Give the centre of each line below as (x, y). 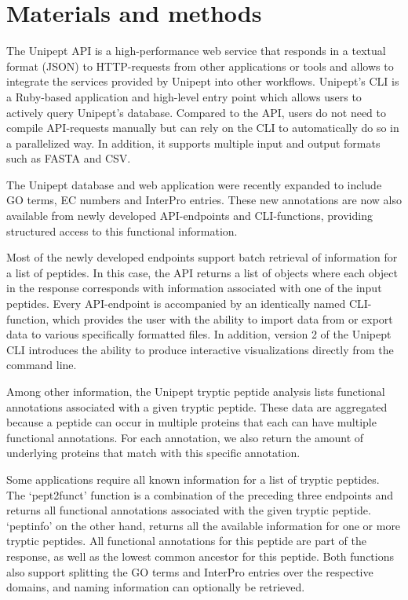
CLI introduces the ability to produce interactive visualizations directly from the (200, 349)
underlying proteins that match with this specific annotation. (153, 453)
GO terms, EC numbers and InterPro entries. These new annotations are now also (204, 200)
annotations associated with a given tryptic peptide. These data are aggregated (197, 406)
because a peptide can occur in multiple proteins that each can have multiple (191, 422)
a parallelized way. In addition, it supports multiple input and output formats (193, 143)
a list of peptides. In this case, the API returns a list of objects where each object (202, 272)
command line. (42, 365)
